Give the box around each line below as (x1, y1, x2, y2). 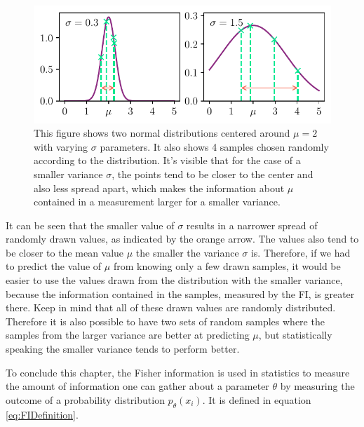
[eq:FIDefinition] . (6, 407, 79, 421)
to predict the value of (6, 259, 102, 273)
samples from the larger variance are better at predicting (6, 327, 250, 342)
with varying (34, 139, 88, 154)
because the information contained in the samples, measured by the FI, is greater (6, 286, 355, 301)
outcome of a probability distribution (6, 392, 165, 407)
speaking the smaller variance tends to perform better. (6, 341, 240, 356)
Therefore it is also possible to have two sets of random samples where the (6, 313, 325, 328)
